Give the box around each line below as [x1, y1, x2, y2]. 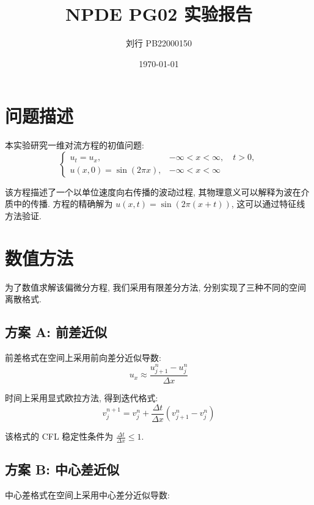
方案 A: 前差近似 [5, 322, 108, 341]
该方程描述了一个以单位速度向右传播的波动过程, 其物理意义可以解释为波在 [5, 185, 301, 198]
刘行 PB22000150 [125, 37, 192, 49]
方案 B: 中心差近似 [5, 460, 119, 479]
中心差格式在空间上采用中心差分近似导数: [5, 489, 170, 501]
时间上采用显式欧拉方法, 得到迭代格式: [5, 391, 158, 404]
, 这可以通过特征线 [231, 197, 305, 210]
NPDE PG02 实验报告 [65, 1, 253, 26]
